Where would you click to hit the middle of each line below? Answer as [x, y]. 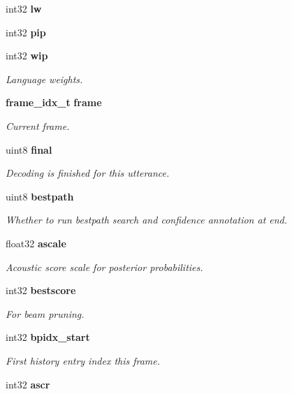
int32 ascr [28, 384]
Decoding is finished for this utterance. [88, 173]
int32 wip [27, 56]
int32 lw [24, 8]
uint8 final [29, 149]
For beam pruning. [45, 313]
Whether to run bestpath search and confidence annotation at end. [147, 220]
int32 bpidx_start [48, 337]
